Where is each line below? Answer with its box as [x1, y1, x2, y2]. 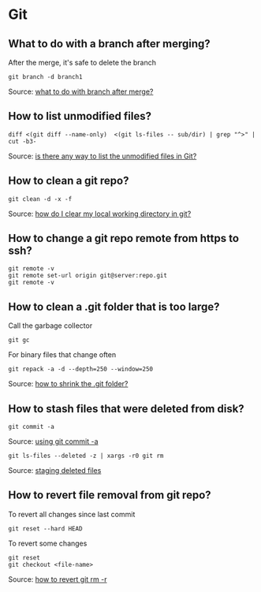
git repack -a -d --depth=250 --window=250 [8, 365, 154, 374]
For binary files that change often [8, 350, 117, 359]
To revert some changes [8, 538, 88, 548]
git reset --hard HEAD [8, 524, 83, 533]
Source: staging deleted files [8, 466, 102, 475]
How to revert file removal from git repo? [8, 489, 211, 502]
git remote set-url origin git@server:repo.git [8, 272, 168, 280]
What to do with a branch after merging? [8, 37, 211, 50]
